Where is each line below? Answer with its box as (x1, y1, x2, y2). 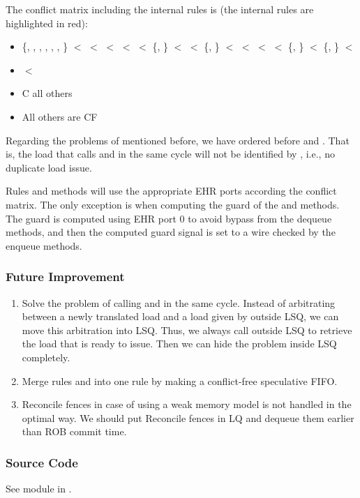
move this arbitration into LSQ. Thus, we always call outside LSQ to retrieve (22, 322, 352, 337)
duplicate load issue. (6, 160, 92, 174)
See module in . (6, 481, 72, 496)
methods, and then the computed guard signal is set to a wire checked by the (6, 225, 336, 239)
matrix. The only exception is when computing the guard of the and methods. (6, 197, 340, 211)
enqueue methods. (6, 238, 82, 252)
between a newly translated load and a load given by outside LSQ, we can (22, 309, 339, 324)
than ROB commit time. (22, 424, 127, 439)
